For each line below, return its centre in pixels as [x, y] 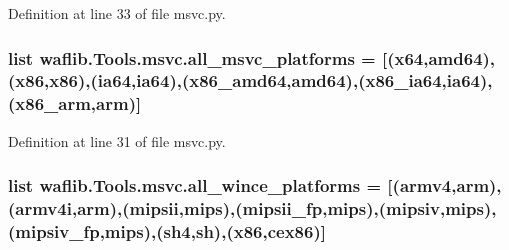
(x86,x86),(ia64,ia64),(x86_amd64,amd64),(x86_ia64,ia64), [250, 80]
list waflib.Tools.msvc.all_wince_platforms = [195, 185]
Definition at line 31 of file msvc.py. [117, 140]
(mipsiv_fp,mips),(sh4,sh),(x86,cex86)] [167, 231]
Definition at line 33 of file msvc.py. [117, 13]
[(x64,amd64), [438, 57]
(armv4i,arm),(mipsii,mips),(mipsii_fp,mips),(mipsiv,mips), [252, 208]
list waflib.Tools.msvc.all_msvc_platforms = [192, 57]
